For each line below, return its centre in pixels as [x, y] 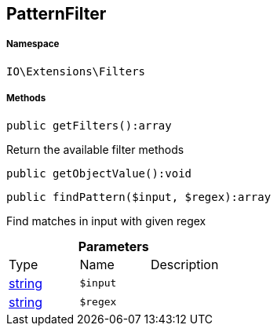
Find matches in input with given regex [106, 221]
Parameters [113, 246]
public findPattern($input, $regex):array [139, 197]
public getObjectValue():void [99, 173]
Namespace [33, 44]
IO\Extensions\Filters [76, 71]
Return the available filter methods [95, 149]
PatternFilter [56, 14]
